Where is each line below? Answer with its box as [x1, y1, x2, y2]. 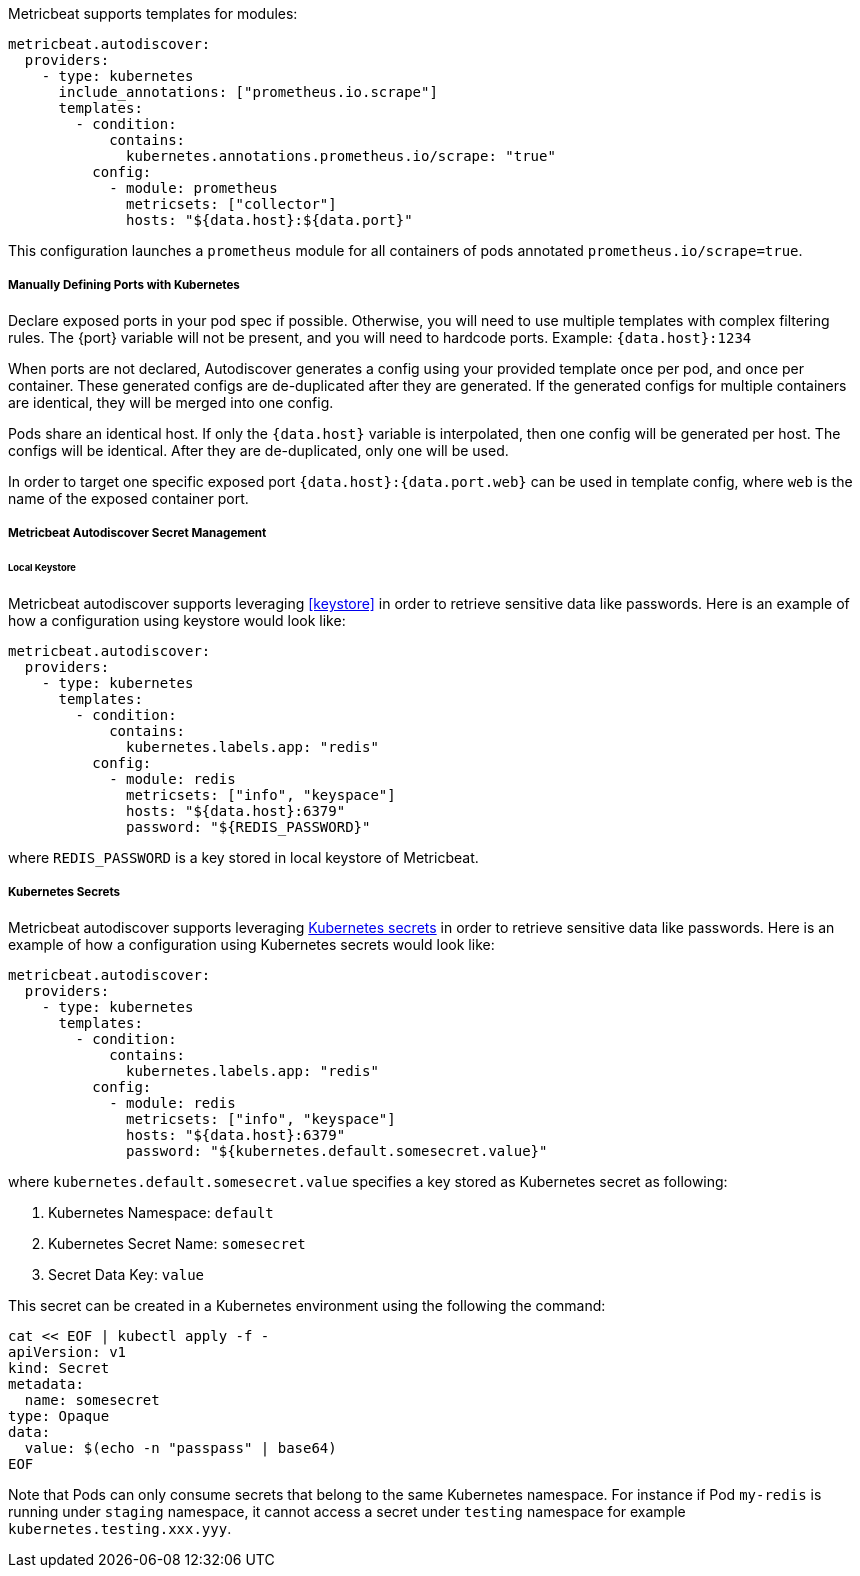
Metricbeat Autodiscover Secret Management [8, 526, 267, 541]
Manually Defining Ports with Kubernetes [8, 278, 240, 293]
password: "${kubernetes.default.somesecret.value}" [126, 1142, 548, 1159]
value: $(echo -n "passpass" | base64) [24, 1439, 337, 1456]
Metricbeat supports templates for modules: [8, 5, 298, 22]
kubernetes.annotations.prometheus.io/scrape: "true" [126, 148, 556, 164]
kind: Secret [8, 1359, 110, 1376]
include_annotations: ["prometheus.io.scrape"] [58, 84, 438, 100]
